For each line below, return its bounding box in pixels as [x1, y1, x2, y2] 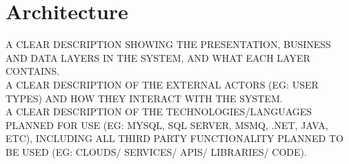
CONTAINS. [6, 64, 60, 78]
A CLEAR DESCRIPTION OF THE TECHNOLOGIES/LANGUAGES [6, 104, 312, 119]
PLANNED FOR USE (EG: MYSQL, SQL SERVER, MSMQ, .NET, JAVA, [6, 117, 328, 132]
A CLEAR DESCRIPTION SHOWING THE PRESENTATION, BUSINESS [6, 37, 331, 51]
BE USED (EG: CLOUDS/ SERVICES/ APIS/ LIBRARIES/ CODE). [6, 144, 307, 159]
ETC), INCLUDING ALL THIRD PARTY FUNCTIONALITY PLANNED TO [6, 131, 343, 145]
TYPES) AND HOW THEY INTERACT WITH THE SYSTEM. [6, 91, 283, 105]
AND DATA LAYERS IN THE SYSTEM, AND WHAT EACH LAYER [6, 50, 310, 65]
